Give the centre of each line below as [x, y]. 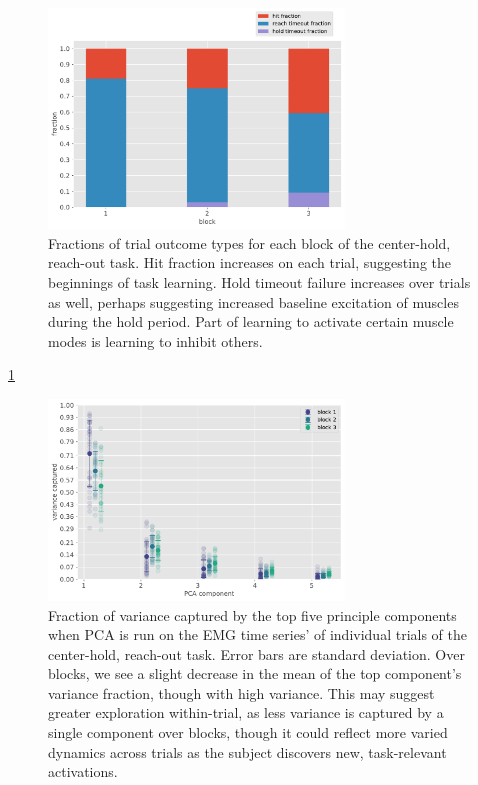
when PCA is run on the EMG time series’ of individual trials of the [257, 634]
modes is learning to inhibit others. [155, 340]
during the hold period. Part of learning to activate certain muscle [251, 321]
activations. [83, 771]
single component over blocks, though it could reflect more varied [248, 732]
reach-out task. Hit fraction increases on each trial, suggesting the [250, 262]
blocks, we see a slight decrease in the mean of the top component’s [255, 673]
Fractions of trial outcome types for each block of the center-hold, [249, 242]
